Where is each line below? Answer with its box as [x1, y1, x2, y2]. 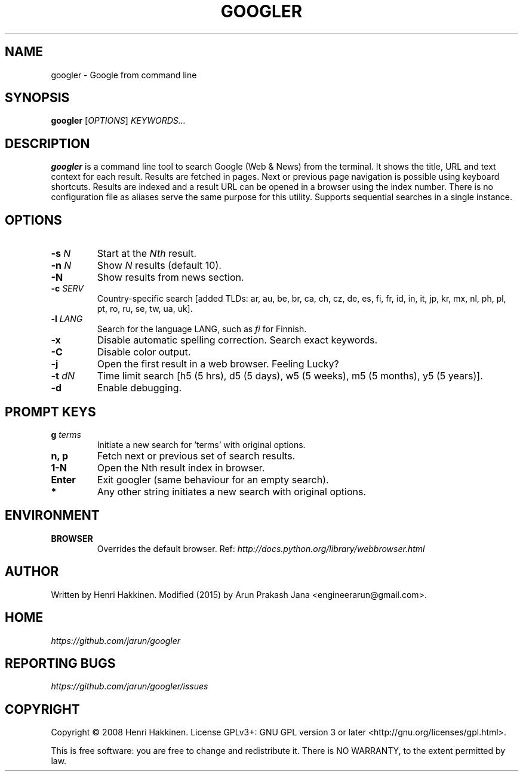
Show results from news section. [97, 271, 244, 284]
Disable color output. [97, 346, 191, 358]
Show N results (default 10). [97, 259, 221, 272]
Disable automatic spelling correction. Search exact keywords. [97, 334, 378, 346]
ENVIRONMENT [5, 508, 100, 523]
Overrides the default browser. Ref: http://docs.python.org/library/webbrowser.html [97, 543, 425, 554]
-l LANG [51, 314, 83, 324]
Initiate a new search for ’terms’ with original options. [97, 439, 306, 450]
